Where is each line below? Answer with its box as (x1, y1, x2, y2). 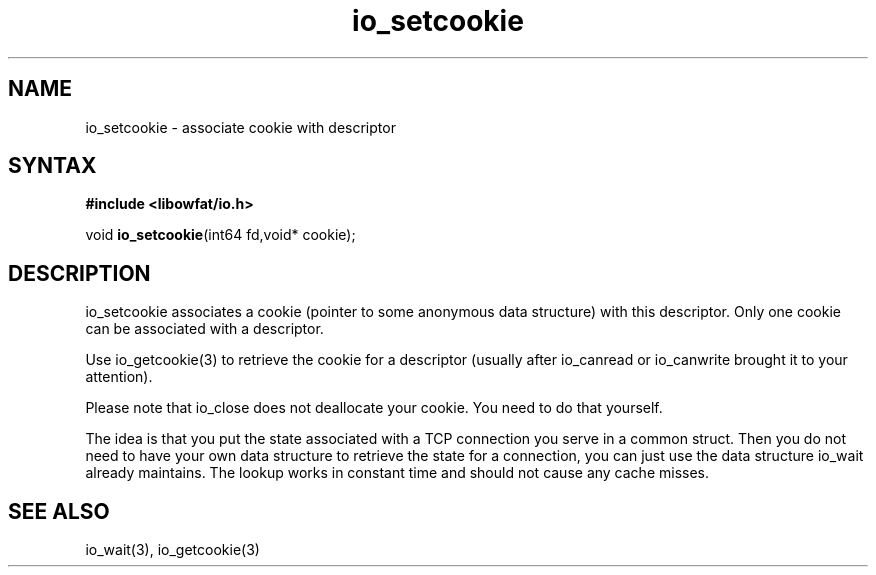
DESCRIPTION (8, 260, 151, 286)
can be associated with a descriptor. (85, 320, 324, 338)
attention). (85, 368, 153, 386)
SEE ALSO (8, 498, 110, 524)
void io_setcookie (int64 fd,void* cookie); (85, 226, 356, 244)
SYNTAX (8, 153, 97, 179)
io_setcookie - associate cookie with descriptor (85, 118, 396, 136)
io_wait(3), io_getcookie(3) (85, 541, 260, 559)
